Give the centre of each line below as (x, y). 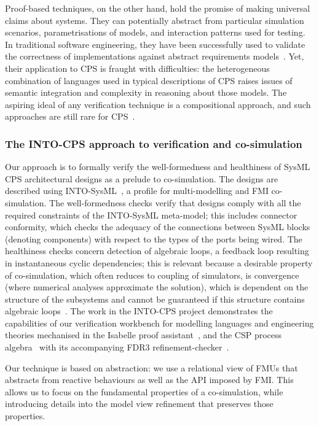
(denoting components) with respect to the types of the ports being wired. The (154, 238)
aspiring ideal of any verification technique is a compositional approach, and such (158, 104)
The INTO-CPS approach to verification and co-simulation (154, 143)
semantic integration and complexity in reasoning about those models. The (146, 92)
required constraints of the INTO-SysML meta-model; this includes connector (151, 215)
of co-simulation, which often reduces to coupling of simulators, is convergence (152, 275)
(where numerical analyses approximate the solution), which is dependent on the (157, 287)
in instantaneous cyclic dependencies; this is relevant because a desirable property (159, 262)
